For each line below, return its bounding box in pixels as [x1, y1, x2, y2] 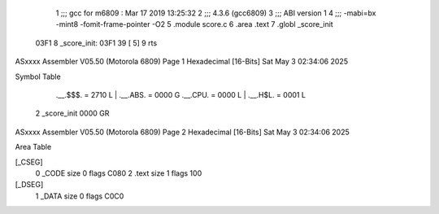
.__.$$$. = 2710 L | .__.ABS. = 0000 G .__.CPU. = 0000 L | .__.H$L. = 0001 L [55, 90, 306, 99]
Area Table [15, 142, 52, 152]
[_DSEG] [15, 180, 44, 190]
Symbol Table [15, 72, 61, 81]
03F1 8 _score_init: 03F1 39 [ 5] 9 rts [35, 37, 158, 48]
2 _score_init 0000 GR [35, 108, 110, 118]
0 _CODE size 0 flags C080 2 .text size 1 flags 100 [35, 168, 202, 178]
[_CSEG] [15, 157, 44, 167]
